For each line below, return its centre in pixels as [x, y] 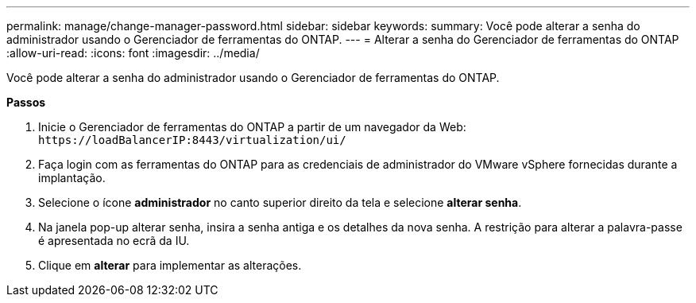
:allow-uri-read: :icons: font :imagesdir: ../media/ [133, 53]
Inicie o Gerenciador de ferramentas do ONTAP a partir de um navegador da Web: [252, 127]
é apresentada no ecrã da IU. [114, 241]
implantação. [72, 178]
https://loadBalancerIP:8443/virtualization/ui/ [192, 140]
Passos [26, 102]
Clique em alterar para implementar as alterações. [170, 265]
